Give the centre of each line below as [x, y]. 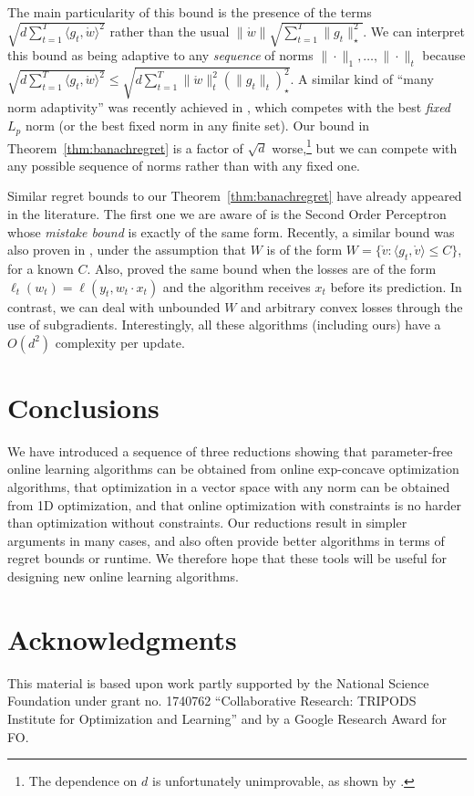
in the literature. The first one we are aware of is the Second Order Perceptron [227, 213]
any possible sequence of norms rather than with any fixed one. [184, 165]
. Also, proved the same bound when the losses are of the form [262, 268]
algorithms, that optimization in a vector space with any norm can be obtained [229, 487]
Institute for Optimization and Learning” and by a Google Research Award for [227, 718]
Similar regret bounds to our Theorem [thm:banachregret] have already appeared [235, 196]
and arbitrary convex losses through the [352, 306]
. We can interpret [414, 31]
